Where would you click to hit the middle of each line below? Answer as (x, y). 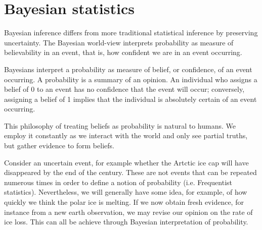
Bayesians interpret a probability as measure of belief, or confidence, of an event (128, 69)
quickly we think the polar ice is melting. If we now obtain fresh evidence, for (124, 202)
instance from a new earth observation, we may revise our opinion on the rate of (128, 212)
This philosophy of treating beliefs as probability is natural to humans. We (120, 125)
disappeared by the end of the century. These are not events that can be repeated (130, 172)
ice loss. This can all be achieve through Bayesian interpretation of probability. (126, 222)
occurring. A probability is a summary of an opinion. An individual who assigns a (131, 79)
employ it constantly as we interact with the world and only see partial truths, (126, 135)
